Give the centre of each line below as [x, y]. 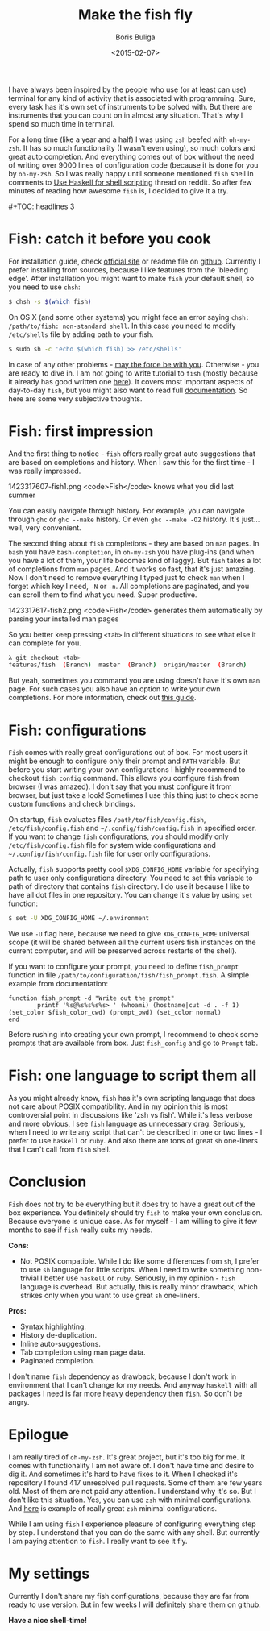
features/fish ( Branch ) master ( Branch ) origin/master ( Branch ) [128, 665]
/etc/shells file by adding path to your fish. [81, 334]
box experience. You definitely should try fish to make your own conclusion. [135, 1213]
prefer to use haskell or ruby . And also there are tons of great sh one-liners [133, 1141]
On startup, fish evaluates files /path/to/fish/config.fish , [107, 820]
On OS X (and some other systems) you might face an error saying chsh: [129, 317]
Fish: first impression [81, 431]
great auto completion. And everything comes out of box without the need [131, 156]
